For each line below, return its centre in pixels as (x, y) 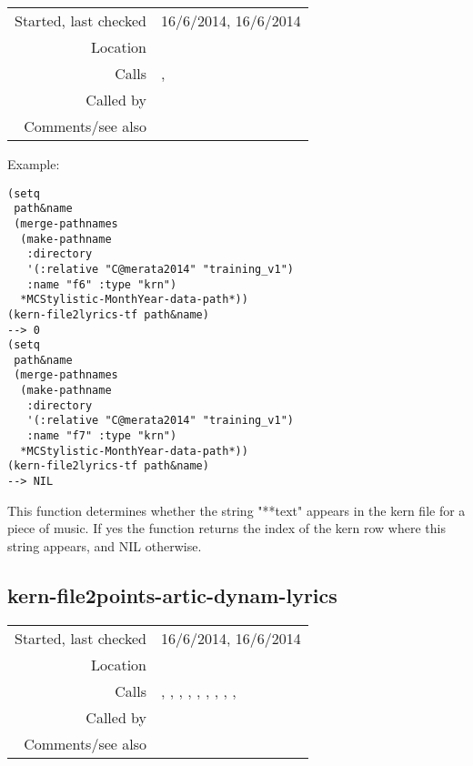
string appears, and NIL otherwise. (105, 545)
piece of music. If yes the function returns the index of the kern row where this (226, 528)
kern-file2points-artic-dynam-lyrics (172, 595)
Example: (34, 164)
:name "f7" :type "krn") (102, 436)
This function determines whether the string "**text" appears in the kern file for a (236, 510)
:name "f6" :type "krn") (102, 284)
